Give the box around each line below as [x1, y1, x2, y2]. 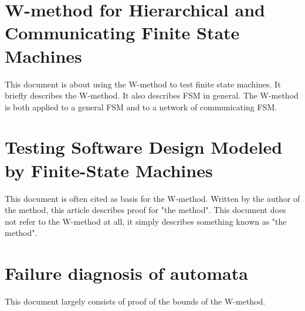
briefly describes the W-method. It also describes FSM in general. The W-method [5, 89, 299, 102]
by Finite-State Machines [5, 158, 213, 182]
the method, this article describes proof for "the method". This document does [5, 204, 286, 216]
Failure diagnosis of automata [5, 261, 248, 285]
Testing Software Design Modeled [5, 135, 283, 159]
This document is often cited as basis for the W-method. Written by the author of [5, 192, 300, 204]
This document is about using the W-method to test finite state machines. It [5, 77, 281, 90]
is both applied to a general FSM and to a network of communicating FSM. [5, 100, 277, 113]
